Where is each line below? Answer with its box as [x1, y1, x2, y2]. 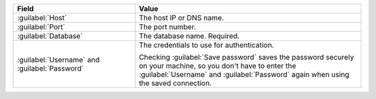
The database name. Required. [139, 31, 240, 41]
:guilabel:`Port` [17, 22, 65, 31]
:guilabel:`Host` [17, 13, 68, 22]
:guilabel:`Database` [17, 31, 83, 41]
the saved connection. [139, 78, 212, 88]
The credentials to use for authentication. [139, 40, 274, 50]
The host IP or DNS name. [139, 13, 224, 22]
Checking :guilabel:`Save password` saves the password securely [139, 53, 354, 62]
